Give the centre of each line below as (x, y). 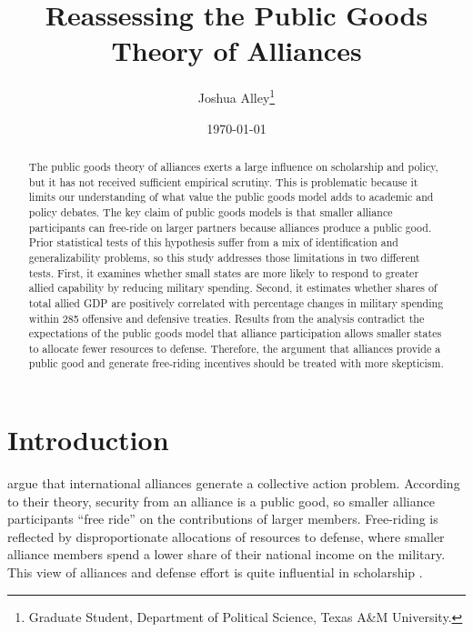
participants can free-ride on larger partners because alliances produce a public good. (230, 227)
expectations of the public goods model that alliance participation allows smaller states (235, 333)
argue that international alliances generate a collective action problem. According (234, 483)
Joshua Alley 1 (236, 96)
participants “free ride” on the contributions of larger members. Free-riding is (223, 519)
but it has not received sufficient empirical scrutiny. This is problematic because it (223, 181)
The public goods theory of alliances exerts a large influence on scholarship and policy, (233, 166)
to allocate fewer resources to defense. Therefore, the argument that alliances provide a (235, 348)
